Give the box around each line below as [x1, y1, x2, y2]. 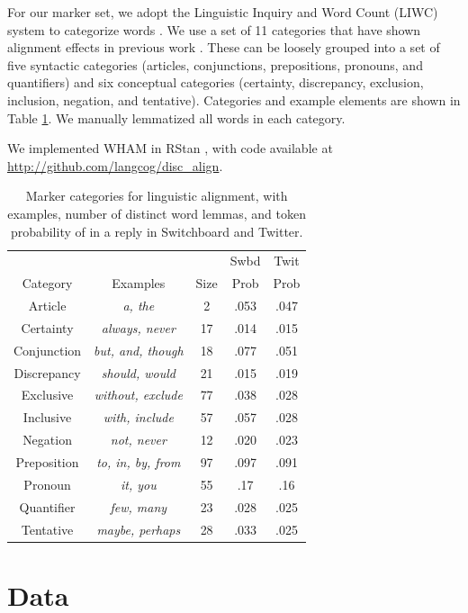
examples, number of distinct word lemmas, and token [7, 203, 306, 222]
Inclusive [22, 408, 72, 427]
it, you [120, 474, 157, 493]
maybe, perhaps [96, 519, 181, 538]
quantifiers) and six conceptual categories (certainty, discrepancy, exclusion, [7, 73, 424, 92]
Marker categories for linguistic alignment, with [25, 186, 288, 205]
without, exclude [94, 385, 183, 404]
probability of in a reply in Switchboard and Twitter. [10, 221, 303, 240]
